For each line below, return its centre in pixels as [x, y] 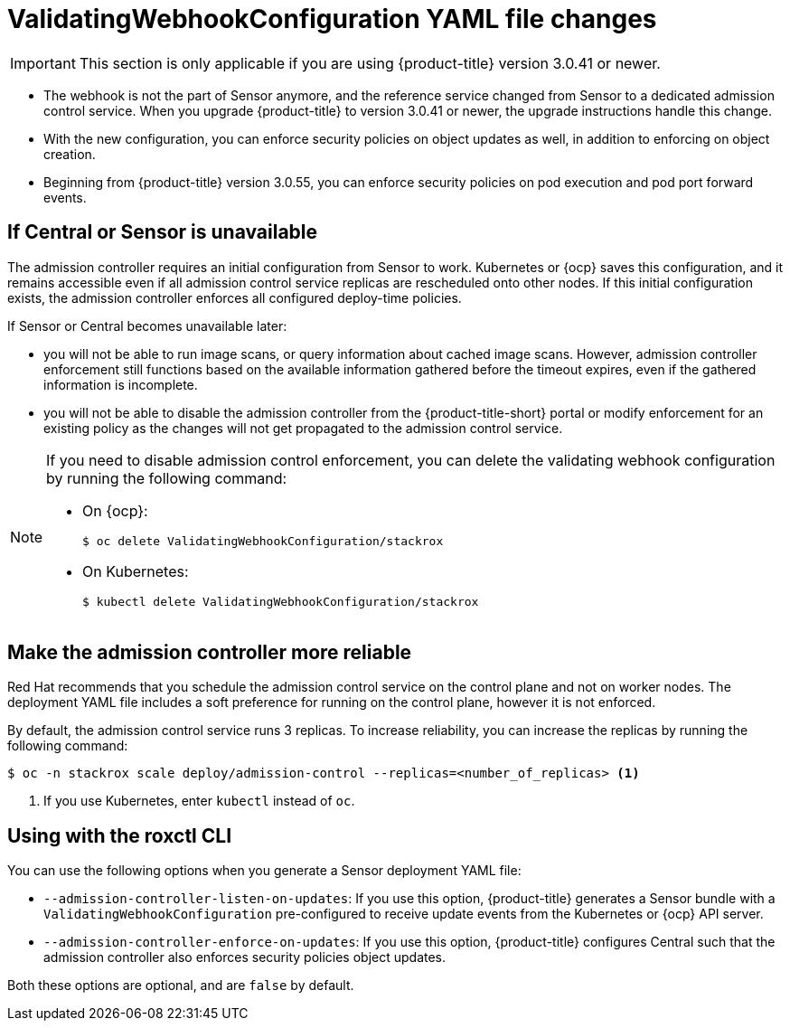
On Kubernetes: [136, 571]
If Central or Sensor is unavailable [163, 232]
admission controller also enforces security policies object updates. [245, 957]
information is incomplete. [121, 384]
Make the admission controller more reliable [210, 653]
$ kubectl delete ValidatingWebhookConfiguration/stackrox [281, 601]
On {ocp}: [115, 510]
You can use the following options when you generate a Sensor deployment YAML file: [264, 871]
